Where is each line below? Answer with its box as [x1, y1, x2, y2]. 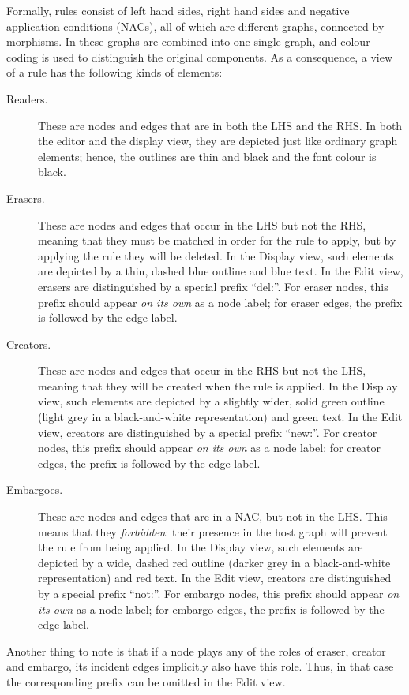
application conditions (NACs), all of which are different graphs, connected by [6, 17, 385, 34]
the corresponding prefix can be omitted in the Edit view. [6, 673, 286, 689]
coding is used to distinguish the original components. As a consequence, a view [6, 48, 393, 65]
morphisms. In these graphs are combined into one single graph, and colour [6, 33, 370, 50]
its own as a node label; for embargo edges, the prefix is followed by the [38, 600, 385, 617]
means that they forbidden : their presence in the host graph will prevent [38, 523, 388, 540]
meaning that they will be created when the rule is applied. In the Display [38, 377, 398, 394]
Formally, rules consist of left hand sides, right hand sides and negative [6, 2, 350, 18]
